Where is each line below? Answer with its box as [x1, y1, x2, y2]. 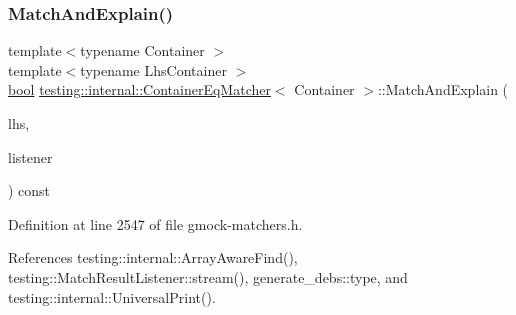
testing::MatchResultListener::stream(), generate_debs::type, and [8, 266, 408, 287]
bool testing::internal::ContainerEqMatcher [8, 79, 271, 100]
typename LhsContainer [80, 59, 227, 80]
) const [8, 180, 51, 201]
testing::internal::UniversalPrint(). [8, 286, 216, 307]
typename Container [80, 40, 205, 61]
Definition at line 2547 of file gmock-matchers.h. [8, 213, 303, 234]
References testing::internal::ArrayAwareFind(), [8, 247, 298, 268]
